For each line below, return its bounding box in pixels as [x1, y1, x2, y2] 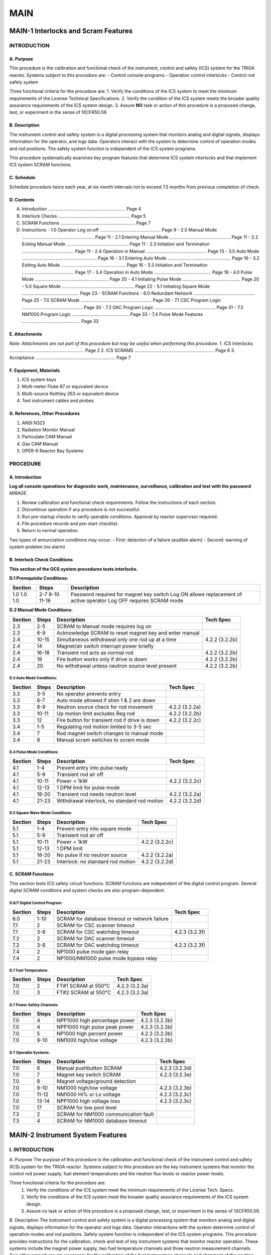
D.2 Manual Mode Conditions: [9, 607, 73, 613]
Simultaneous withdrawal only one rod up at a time [56, 636, 177, 643]
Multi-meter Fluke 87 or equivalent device [22, 384, 108, 390]
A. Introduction [9, 474, 42, 480]
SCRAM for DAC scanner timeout [56, 935, 135, 942]
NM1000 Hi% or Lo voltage [56, 1091, 120, 1098]
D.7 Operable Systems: [9, 1050, 50, 1055]
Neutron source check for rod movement [56, 703, 153, 710]
